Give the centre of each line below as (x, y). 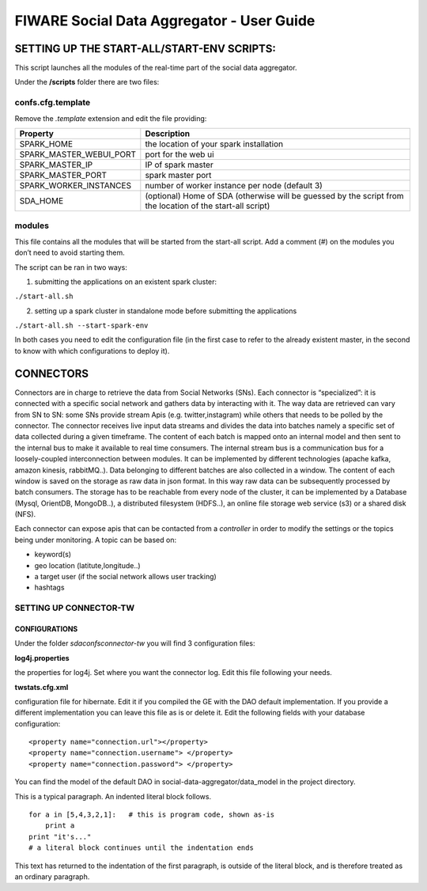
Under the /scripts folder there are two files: (87, 82)
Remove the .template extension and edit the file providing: (111, 118)
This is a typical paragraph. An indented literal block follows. (113, 796)
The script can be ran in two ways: (71, 267)
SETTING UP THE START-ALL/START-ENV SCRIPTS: (145, 49)
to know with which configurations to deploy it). (92, 351)
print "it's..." (60, 836)
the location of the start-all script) (208, 206)
